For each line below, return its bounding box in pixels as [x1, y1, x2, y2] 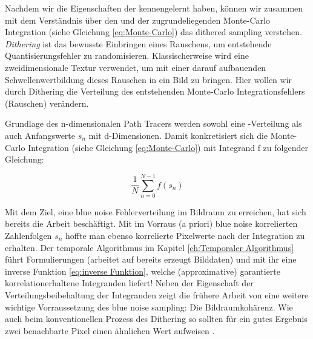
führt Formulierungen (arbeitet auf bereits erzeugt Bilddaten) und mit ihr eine [5, 253, 297, 266]
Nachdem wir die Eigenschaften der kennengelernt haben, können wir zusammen [5, 2, 303, 14]
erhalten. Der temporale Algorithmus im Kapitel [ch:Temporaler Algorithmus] [5, 241, 294, 253]
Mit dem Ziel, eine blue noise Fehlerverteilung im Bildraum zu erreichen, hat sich [5, 205, 306, 218]
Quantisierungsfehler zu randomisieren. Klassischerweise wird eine [5, 49, 249, 62]
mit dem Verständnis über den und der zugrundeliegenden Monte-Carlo [5, 13, 270, 26]
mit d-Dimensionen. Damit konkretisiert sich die [88, 129, 268, 141]
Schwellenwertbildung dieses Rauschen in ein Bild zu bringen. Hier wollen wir [5, 73, 292, 86]
